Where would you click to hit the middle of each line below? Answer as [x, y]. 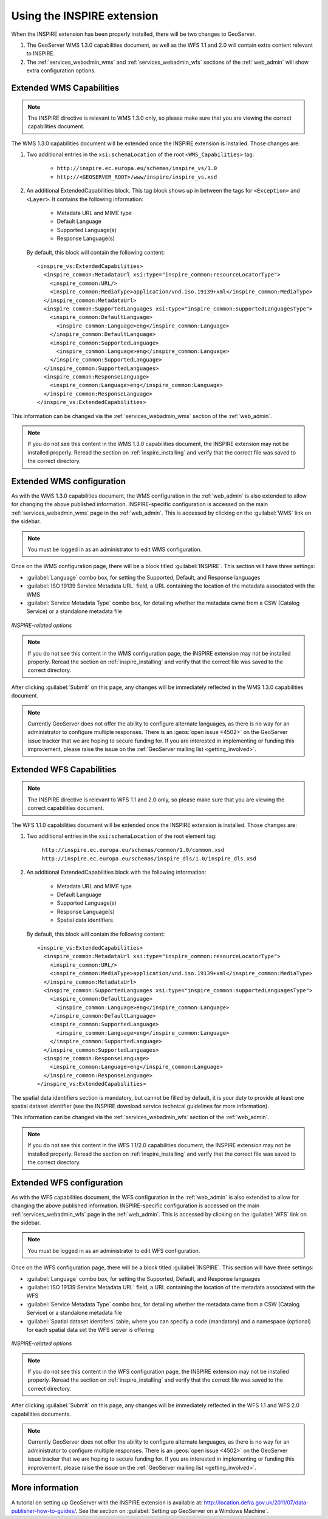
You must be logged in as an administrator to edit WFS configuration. [114, 1250]
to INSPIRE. [41, 53]
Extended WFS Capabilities [64, 770]
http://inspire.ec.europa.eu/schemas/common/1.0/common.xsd [133, 850]
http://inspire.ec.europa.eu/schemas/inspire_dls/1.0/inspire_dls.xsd [149, 859]
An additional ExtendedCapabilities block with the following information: [116, 873]
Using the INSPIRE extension [85, 16]
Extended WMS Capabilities [65, 88]
